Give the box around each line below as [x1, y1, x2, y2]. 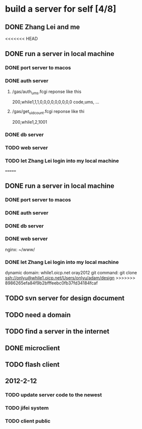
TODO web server [5, 145, 48, 151]
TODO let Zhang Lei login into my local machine [5, 157, 119, 164]
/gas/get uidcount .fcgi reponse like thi [12, 109, 85, 115]
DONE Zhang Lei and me [5, 23, 80, 31]
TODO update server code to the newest [5, 392, 102, 398]
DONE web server [5, 235, 48, 242]
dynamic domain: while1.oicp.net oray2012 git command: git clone [5, 270, 137, 276]
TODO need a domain [5, 311, 71, 319]
